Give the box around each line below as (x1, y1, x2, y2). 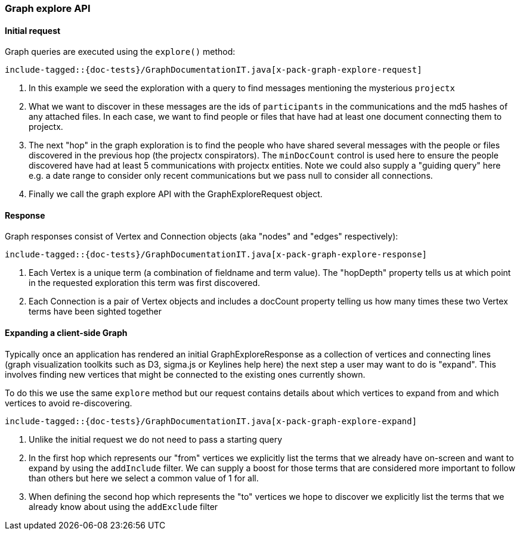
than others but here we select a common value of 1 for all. (29, 472, 259, 483)
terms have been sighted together (29, 306, 162, 317)
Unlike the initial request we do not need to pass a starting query (29, 434, 283, 444)
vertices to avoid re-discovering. (5, 397, 132, 408)
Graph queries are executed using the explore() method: (5, 46, 236, 57)
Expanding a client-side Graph (5, 328, 128, 338)
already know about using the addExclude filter (29, 501, 218, 512)
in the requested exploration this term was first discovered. (29, 278, 261, 288)
